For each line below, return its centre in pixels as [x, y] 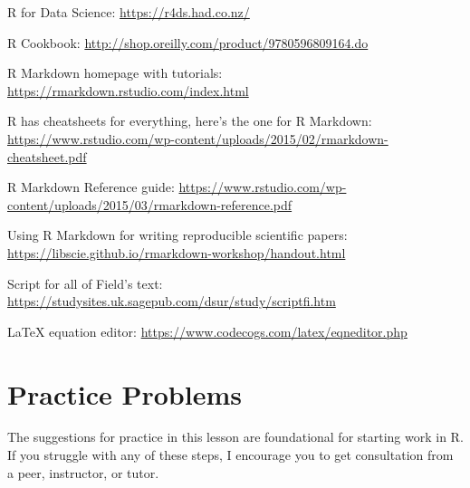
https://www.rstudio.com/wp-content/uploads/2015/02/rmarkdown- [198, 138]
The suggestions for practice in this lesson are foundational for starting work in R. [235, 437]
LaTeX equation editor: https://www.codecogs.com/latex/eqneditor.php [207, 331]
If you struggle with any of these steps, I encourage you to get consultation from [230, 455]
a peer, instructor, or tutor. [83, 472]
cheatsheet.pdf [47, 156]
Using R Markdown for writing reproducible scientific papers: [177, 235]
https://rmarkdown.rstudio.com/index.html [128, 90]
